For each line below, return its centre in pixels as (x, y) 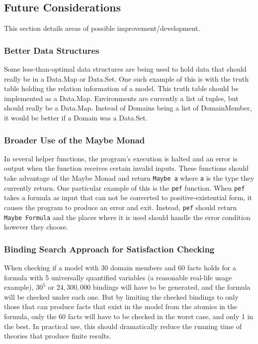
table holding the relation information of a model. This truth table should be (121, 88)
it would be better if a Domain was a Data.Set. (76, 117)
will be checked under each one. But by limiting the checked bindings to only (121, 296)
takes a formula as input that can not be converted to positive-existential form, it (128, 197)
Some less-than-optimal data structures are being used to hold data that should (125, 69)
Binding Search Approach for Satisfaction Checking (109, 249)
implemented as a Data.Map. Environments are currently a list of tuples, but (121, 98)
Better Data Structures (52, 50)
